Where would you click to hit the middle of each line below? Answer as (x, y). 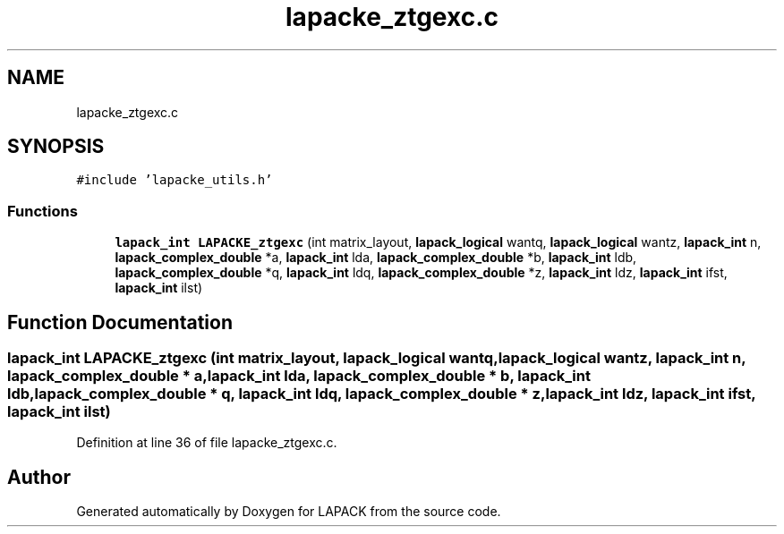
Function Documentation (120, 322)
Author (39, 477)
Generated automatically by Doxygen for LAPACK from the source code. (289, 512)
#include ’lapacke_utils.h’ (175, 180)
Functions (43, 211)
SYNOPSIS (56, 147)
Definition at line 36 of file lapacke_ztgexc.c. (207, 443)
